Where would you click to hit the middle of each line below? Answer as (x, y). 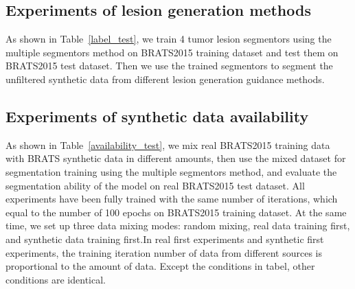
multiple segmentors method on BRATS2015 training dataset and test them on (172, 52)
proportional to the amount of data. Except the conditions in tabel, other (160, 266)
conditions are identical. (56, 279)
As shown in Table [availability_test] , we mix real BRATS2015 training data (168, 144)
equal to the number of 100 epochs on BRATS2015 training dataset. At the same (176, 212)
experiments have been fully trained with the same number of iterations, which (172, 199)
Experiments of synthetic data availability (157, 116)
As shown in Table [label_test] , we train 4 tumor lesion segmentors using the (169, 39)
